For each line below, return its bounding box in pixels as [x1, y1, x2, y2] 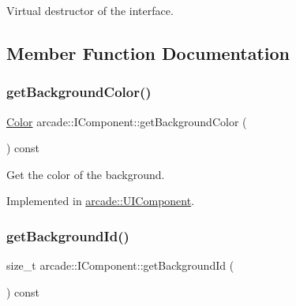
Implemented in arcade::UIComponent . [6, 192, 195, 209]
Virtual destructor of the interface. [6, 2, 174, 18]
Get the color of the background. [6, 166, 165, 182]
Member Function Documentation [6, 40, 290, 65]
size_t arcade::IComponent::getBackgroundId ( [6, 257, 234, 274]
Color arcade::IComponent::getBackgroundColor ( [6, 113, 247, 129]
